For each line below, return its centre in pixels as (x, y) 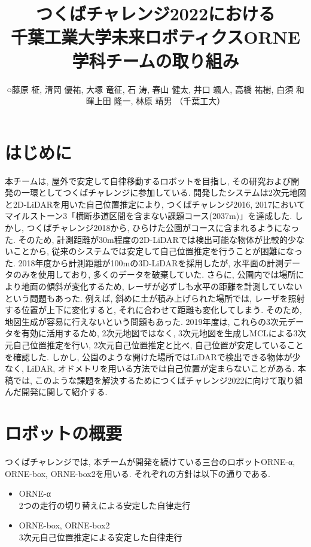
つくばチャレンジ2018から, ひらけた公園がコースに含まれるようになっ (163, 227)
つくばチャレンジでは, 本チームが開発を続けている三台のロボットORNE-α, (150, 462)
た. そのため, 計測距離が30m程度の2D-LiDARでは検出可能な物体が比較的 (146, 239)
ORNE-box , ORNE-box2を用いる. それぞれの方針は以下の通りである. (138, 473)
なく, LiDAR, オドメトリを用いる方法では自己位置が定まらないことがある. (150, 368)
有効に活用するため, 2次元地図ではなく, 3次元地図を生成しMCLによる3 (159, 333)
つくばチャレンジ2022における (155, 13)
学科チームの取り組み (155, 60)
